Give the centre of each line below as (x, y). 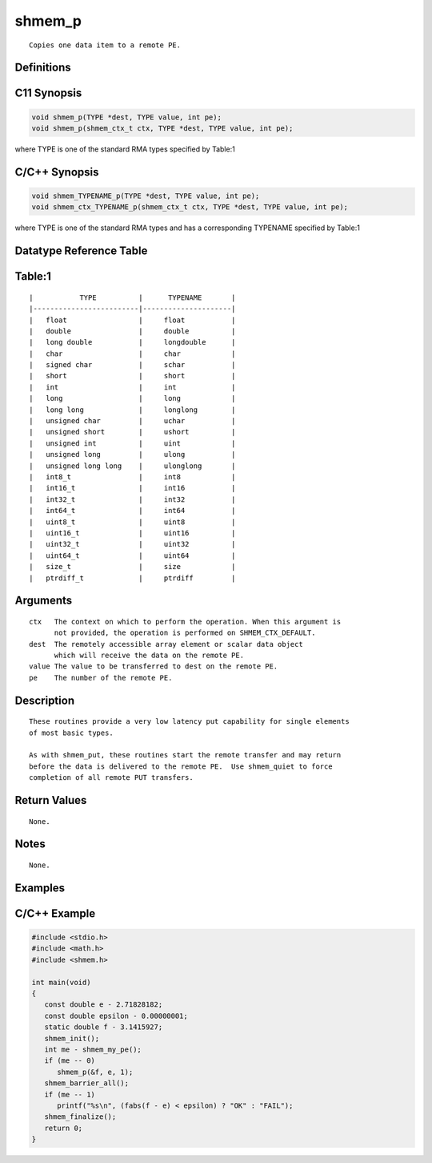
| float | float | (132, 320)
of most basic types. (71, 733)
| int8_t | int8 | (132, 477)
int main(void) (61, 982)
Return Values (51, 800)
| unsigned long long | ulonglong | (132, 466)
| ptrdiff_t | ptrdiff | (132, 578)
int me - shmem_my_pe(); (93, 1049)
